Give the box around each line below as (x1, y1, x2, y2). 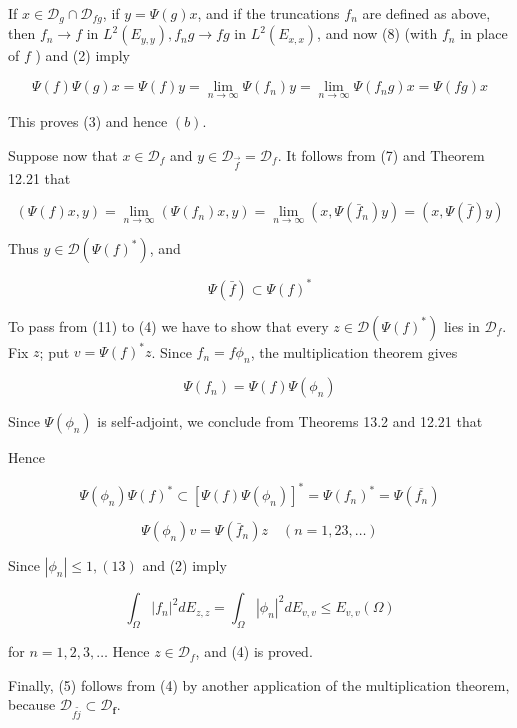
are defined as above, (362, 3, 491, 23)
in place (460, 23, 508, 44)
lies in (443, 315, 480, 336)
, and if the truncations (197, 3, 340, 23)
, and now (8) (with (317, 23, 438, 44)
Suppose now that (8, 144, 118, 165)
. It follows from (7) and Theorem (277, 144, 485, 165)
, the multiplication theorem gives (250, 341, 458, 362)
